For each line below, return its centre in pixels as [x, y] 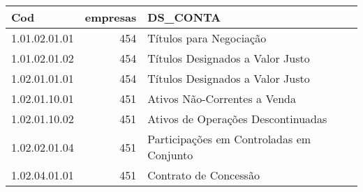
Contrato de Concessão [203, 175]
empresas [111, 17]
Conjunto [170, 155]
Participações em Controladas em [229, 139]
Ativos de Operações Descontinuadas [237, 119]
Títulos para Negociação [207, 38]
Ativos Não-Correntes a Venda [222, 98]
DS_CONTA [184, 17]
